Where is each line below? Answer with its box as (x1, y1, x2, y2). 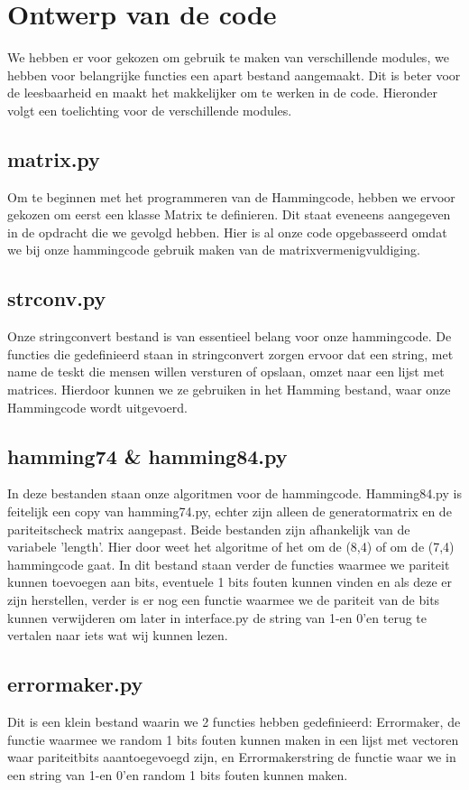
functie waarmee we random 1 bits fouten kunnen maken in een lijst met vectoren (7, 730, 459, 748)
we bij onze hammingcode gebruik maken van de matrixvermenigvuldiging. (7, 240, 420, 259)
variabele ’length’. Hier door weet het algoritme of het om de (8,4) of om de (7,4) (7, 537, 455, 556)
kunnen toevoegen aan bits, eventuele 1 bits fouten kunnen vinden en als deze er (7, 572, 452, 591)
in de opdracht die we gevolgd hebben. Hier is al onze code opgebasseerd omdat (7, 222, 447, 241)
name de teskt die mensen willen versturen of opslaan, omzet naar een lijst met (7, 362, 445, 381)
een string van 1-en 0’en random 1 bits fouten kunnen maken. (7, 765, 348, 784)
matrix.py (7, 144, 100, 172)
